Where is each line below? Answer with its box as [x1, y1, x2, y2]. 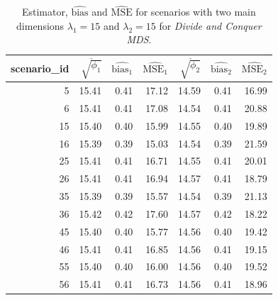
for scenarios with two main [135, 4, 256, 19]
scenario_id [11, 60, 69, 75]
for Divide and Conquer [159, 18, 262, 33]
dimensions [16, 18, 65, 33]
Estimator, [21, 4, 68, 19]
